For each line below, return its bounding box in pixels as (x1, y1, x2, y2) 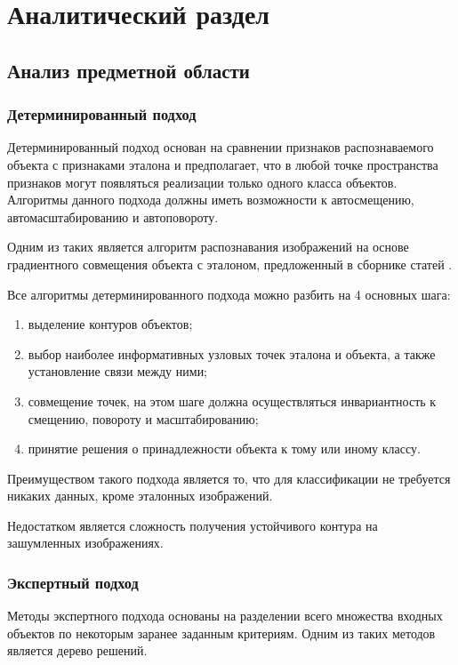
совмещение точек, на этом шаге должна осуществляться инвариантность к (28, 391, 437, 410)
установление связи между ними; (28, 362, 208, 381)
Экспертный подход (7, 571, 139, 593)
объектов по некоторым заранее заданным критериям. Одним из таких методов (7, 623, 436, 642)
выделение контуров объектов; (28, 315, 193, 333)
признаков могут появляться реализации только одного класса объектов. (7, 172, 398, 191)
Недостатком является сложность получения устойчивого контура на (7, 516, 378, 534)
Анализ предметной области (7, 56, 250, 84)
